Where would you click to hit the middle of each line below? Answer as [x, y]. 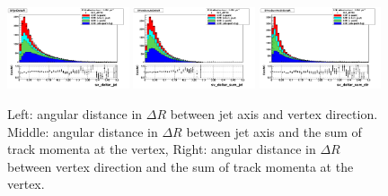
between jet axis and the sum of [274, 131]
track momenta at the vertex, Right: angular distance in [162, 149]
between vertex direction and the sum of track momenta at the [181, 166]
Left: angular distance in [75, 113]
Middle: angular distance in [83, 131]
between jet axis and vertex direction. [274, 113]
